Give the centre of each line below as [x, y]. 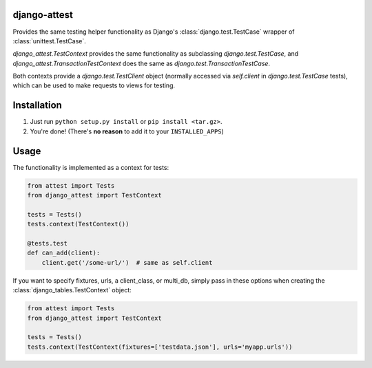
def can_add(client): [64, 253]
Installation [37, 106]
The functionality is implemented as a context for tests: [91, 167]
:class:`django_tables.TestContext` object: [72, 290]
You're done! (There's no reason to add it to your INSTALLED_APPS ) [127, 131]
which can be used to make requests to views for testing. [94, 85]
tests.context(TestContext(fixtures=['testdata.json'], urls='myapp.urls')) [160, 347]
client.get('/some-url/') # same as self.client [127, 262]
